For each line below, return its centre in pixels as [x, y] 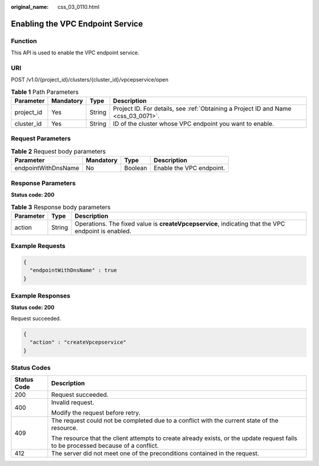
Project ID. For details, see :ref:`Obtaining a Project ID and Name [202, 109]
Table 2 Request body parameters [58, 151]
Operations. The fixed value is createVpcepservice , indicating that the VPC [180, 223]
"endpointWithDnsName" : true [74, 271]
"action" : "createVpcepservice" [78, 342]
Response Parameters [43, 183]
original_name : [30, 7]
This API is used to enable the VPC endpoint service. [75, 53]
